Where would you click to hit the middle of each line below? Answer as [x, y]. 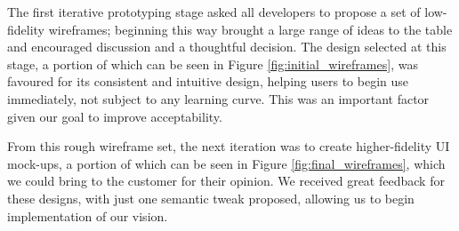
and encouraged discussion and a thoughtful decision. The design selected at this [227, 47]
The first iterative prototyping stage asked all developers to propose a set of [214, 12]
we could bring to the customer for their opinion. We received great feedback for [226, 181]
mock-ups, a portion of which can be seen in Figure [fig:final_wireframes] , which [226, 163]
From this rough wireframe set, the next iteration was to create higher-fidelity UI [229, 146]
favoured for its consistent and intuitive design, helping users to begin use [208, 81]
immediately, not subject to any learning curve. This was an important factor [218, 98]
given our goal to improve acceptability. [115, 116]
